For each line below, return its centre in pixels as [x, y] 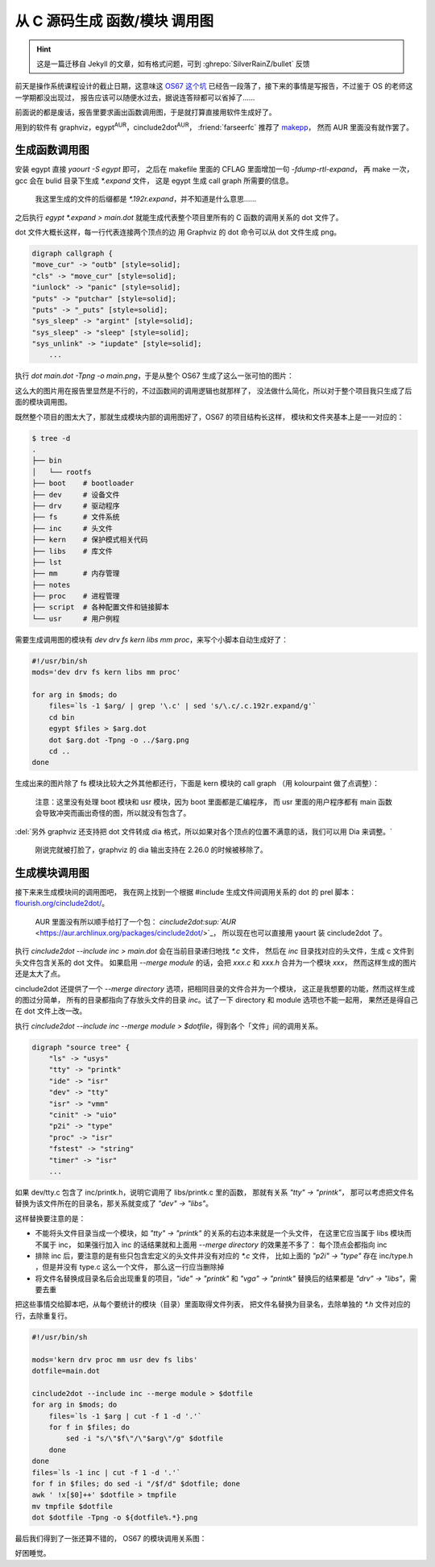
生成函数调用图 [52, 150]
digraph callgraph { [72, 253]
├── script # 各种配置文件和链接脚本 [100, 607]
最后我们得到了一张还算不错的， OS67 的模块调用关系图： [111, 1539]
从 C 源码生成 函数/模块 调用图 [114, 21]
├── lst [47, 562]
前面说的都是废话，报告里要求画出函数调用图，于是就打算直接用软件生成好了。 [145, 112]
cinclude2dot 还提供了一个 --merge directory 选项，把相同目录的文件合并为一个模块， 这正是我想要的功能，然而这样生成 [215, 988]
